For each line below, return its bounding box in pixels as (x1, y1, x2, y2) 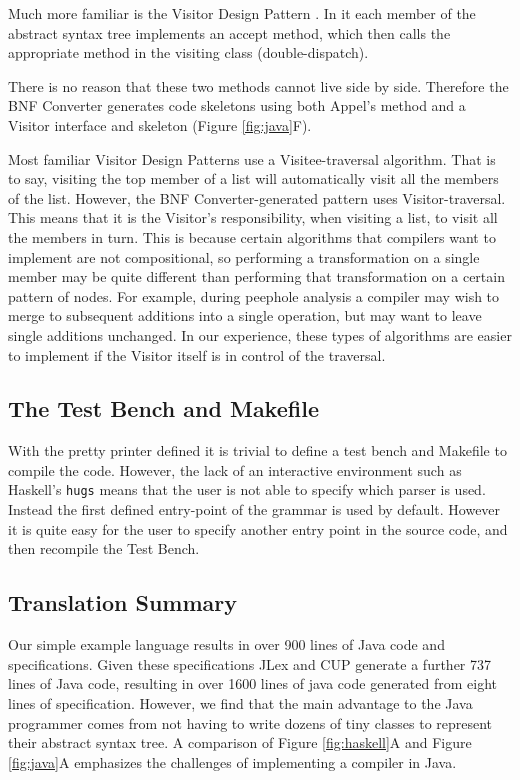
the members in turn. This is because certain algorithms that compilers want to (8, 226, 496, 247)
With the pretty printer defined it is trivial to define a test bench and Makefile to (8, 440, 507, 461)
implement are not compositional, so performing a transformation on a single (8, 246, 480, 267)
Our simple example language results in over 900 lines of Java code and (8, 634, 445, 655)
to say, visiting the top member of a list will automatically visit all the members (8, 168, 499, 189)
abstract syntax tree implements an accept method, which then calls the (8, 22, 451, 43)
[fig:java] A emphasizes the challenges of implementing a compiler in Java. (8, 751, 457, 772)
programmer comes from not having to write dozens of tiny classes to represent (8, 712, 493, 733)
